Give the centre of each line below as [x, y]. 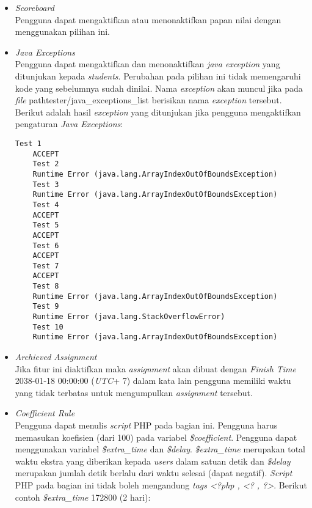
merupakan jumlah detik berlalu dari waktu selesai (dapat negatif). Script [154, 473]
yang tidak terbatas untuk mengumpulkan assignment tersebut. [134, 392]
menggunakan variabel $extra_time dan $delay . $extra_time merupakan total [160, 449]
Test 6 [46, 245]
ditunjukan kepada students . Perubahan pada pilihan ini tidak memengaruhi [158, 75]
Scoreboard [34, 7]
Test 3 [46, 184]
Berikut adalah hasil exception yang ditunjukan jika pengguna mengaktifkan [158, 112]
